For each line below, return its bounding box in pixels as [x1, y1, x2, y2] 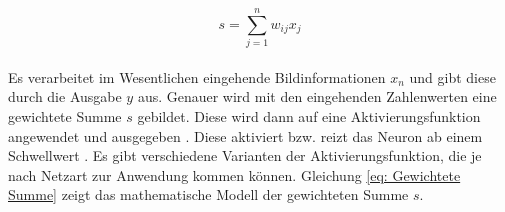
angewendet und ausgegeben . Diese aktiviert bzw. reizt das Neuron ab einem [8, 125, 483, 146]
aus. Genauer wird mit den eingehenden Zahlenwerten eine [137, 86, 497, 107]
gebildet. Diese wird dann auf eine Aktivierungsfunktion [137, 105, 481, 126]
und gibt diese [409, 66, 496, 87]
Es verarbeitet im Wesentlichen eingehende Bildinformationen [8, 66, 386, 87]
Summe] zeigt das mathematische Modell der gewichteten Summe [8, 184, 409, 205]
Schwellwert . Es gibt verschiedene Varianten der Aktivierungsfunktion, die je [8, 145, 482, 166]
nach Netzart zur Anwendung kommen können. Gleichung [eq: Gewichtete [8, 164, 461, 185]
